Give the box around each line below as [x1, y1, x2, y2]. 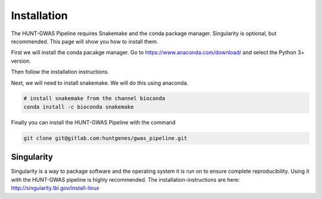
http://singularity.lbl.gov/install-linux [11, 185, 100, 192]
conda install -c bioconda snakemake [23, 103, 134, 110]
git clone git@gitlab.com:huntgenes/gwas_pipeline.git [23, 135, 187, 141]
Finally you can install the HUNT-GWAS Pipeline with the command [11, 119, 176, 126]
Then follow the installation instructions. [11, 69, 110, 76]
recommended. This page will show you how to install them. [11, 38, 159, 45]
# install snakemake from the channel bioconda [23, 95, 165, 102]
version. [11, 57, 31, 64]
